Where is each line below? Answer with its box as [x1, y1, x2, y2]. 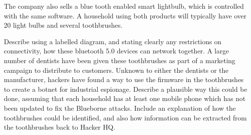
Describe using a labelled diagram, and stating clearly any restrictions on [4, 36, 222, 46]
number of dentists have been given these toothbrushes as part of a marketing [4, 55, 235, 65]
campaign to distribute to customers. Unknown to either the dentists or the [4, 65, 229, 75]
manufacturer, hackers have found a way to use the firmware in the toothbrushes [4, 74, 244, 84]
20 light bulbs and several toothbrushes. [4, 20, 123, 30]
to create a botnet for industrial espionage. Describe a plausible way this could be [4, 84, 247, 94]
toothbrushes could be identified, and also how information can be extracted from [4, 112, 247, 122]
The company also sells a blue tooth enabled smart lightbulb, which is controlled [4, 1, 244, 11]
